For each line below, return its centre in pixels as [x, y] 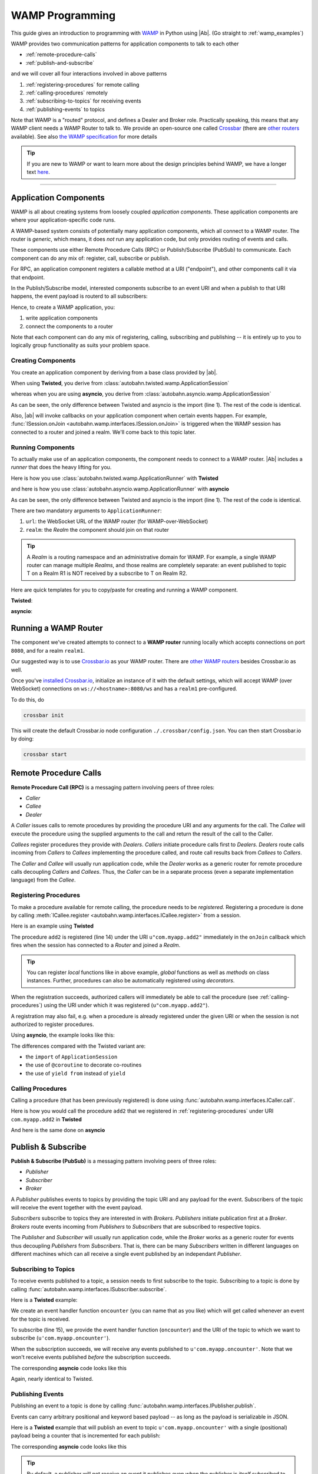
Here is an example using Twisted [52, 926]
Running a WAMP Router [57, 628]
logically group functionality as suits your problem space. [80, 346]
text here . [38, 172]
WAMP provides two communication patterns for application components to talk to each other [125, 44]
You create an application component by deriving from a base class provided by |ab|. [114, 372]
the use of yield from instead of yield [76, 1073]
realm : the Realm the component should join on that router [97, 529]
